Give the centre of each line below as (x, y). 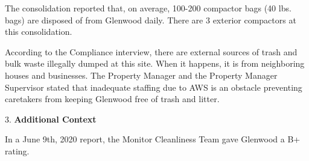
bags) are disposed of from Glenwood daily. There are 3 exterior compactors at (151, 20)
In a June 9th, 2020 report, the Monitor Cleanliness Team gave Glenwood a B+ (153, 139)
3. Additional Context (51, 119)
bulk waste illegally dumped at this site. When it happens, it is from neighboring (155, 63)
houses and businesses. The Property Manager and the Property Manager (141, 75)
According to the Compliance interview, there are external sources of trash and (151, 51)
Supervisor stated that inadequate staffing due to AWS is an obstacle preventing (154, 87)
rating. (17, 150)
